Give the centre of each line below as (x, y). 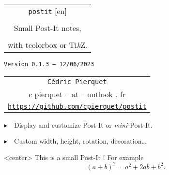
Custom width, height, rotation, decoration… (80, 141)
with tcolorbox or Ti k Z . (48, 45)
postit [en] (47, 11)
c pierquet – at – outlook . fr (77, 94)
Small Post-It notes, (47, 28)
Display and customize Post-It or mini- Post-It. (83, 124)
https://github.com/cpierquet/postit (77, 106)
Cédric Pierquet (77, 81)
